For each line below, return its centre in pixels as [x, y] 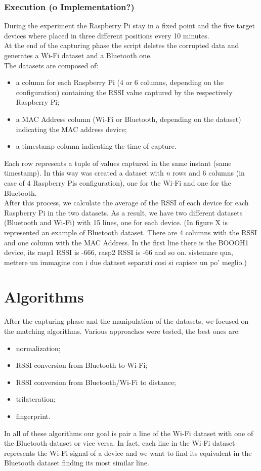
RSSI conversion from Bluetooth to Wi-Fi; [82, 365]
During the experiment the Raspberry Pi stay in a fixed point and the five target [130, 26]
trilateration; [36, 399]
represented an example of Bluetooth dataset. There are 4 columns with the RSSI [131, 232]
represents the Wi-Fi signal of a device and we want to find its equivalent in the [128, 453]
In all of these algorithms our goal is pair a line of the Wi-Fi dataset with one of [129, 433]
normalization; [38, 348]
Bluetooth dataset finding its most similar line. [77, 463]
